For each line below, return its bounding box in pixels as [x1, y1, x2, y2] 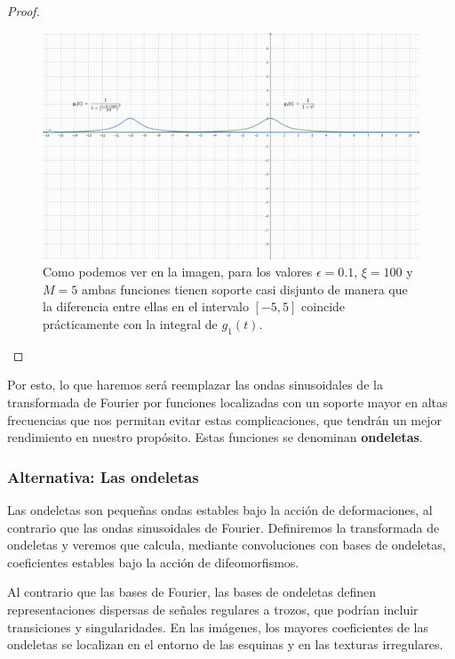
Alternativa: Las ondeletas [7, 465, 199, 487]
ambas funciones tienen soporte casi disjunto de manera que [81, 279, 408, 298]
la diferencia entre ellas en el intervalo [43, 297, 249, 316]
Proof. [7, 2, 40, 20]
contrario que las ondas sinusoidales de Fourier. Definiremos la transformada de [7, 518, 440, 536]
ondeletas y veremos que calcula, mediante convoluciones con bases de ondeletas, [7, 535, 446, 554]
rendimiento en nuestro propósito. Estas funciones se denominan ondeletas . [7, 428, 423, 446]
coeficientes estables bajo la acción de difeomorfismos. [7, 552, 299, 571]
